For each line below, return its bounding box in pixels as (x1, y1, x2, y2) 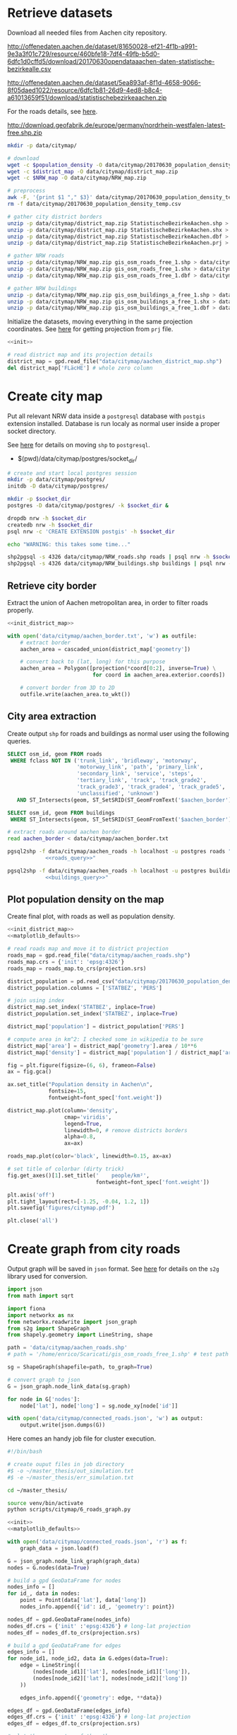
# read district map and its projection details (7, 352, 153, 359)
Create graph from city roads (7, 1241, 181, 1257)
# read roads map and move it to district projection (7, 945, 169, 952)
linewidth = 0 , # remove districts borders (63, 1126, 188, 1134)
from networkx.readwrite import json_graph (7, 1318, 138, 1325)
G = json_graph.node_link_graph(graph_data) (7, 1557, 140, 1564)
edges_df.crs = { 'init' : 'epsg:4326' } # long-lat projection (7, 1714, 191, 1721)
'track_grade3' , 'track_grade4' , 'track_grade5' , (76, 783, 226, 790)
